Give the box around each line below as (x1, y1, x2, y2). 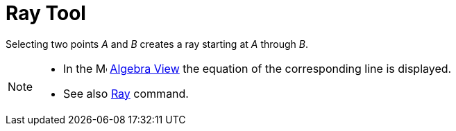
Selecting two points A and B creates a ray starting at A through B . (6, 37, 308, 50)
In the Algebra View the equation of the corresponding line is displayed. (63, 61, 452, 76)
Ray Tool (6, 1, 86, 25)
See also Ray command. (63, 86, 189, 101)
